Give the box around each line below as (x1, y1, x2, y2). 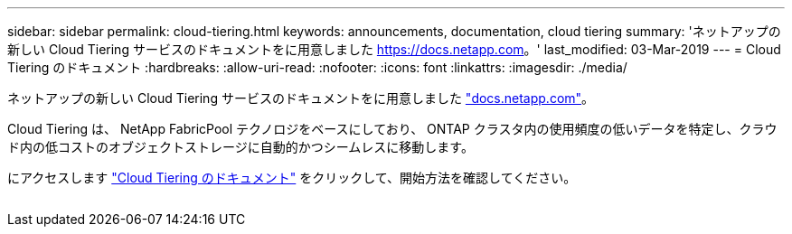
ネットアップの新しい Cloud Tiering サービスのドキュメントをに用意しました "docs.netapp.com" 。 (7, 90, 595, 106)
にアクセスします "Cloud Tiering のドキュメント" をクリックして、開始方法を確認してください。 (7, 170, 577, 185)
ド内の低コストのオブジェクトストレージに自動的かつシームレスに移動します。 (7, 139, 474, 154)
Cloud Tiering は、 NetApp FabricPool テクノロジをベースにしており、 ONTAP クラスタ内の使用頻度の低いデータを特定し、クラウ (7, 121, 778, 136)
